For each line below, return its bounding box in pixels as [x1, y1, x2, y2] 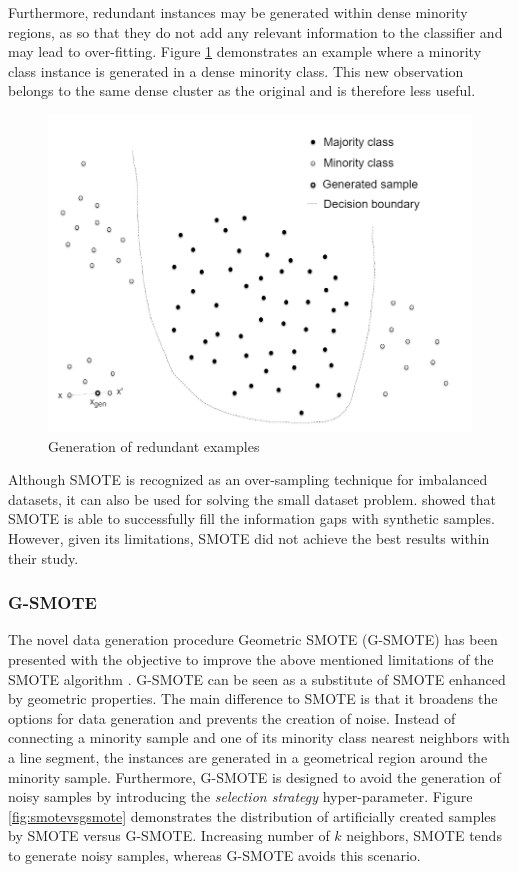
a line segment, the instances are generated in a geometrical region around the [8, 746, 488, 767]
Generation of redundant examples [48, 435, 260, 456]
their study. [8, 547, 79, 568]
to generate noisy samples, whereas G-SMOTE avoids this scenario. [8, 844, 421, 865]
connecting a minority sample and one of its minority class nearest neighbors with [8, 727, 510, 748]
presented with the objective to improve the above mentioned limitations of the [8, 648, 494, 669]
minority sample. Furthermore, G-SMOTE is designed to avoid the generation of [8, 766, 501, 787]
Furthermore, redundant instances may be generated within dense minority [8, 2, 468, 22]
